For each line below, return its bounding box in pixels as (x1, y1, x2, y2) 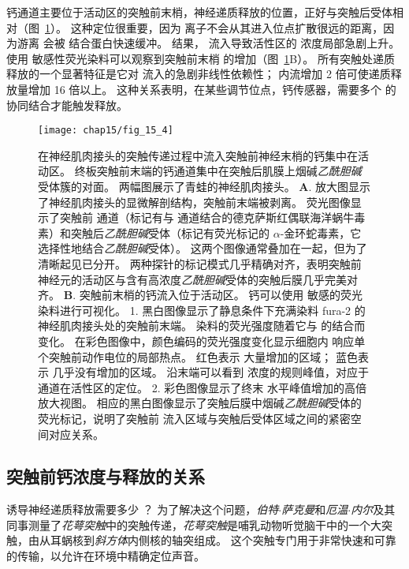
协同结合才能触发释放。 (6, 96, 128, 113)
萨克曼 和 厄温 (281, 501, 348, 518)
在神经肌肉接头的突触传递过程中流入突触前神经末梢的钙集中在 (38, 147, 358, 163)
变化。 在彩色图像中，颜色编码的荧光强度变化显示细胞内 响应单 (38, 332, 366, 349)
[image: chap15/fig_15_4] (38, 125, 173, 137)
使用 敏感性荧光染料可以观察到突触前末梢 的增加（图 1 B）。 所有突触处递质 (6, 50, 395, 66)
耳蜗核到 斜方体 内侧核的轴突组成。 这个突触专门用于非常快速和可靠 (50, 532, 396, 548)
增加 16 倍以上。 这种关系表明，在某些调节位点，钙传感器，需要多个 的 (28, 80, 396, 97)
